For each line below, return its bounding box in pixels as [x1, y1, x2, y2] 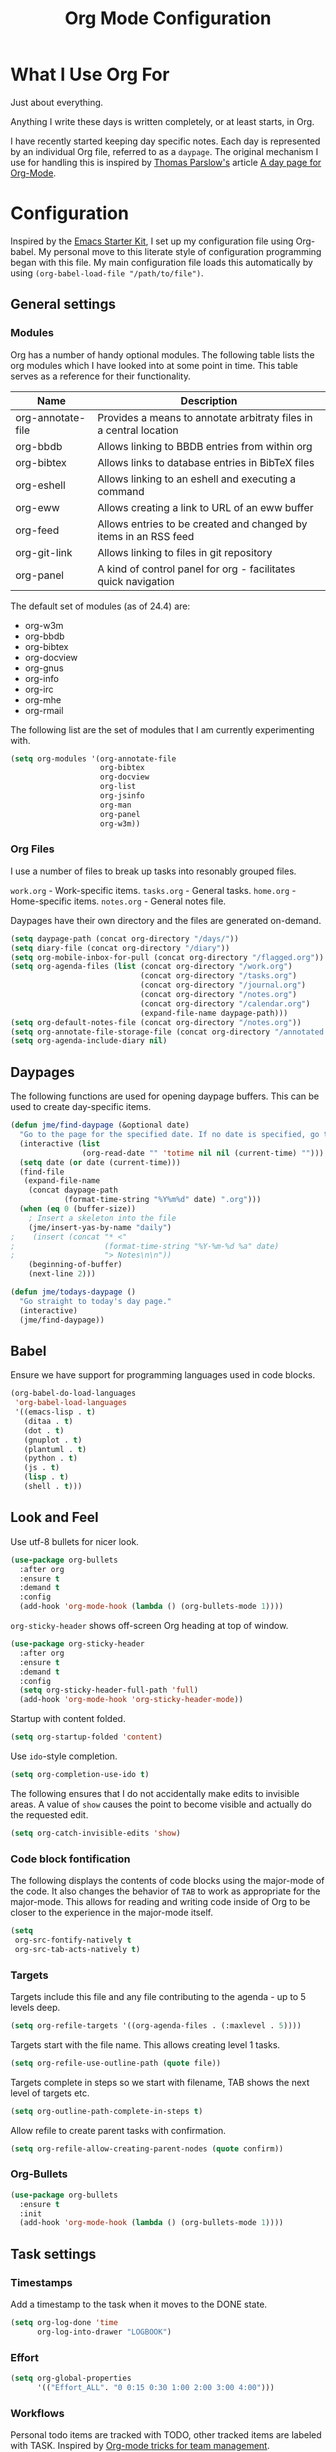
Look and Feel [10, 1509, 99, 1526]
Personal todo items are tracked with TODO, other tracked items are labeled [10, 2429, 322, 2441]
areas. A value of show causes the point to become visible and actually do [10, 1798, 313, 1810]
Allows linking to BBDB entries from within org [97, 439, 313, 453]
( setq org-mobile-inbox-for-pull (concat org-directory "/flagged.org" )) [10, 952, 325, 962]
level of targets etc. [10, 2087, 90, 2099]
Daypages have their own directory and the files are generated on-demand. [10, 914, 322, 926]
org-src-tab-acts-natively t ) [14, 1944, 141, 1954]
